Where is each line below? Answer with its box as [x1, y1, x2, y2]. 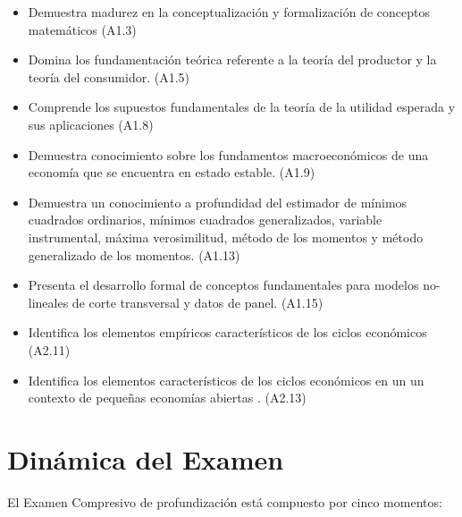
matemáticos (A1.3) [28, 20, 137, 38]
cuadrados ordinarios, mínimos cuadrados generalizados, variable [28, 210, 382, 229]
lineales [28, 292, 69, 311]
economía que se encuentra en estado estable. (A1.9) [28, 163, 315, 182]
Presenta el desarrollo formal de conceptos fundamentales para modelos [28, 275, 419, 294]
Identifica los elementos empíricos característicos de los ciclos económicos [28, 323, 427, 342]
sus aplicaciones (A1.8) [28, 114, 154, 133]
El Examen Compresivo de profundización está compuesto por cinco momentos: [7, 492, 442, 511]
